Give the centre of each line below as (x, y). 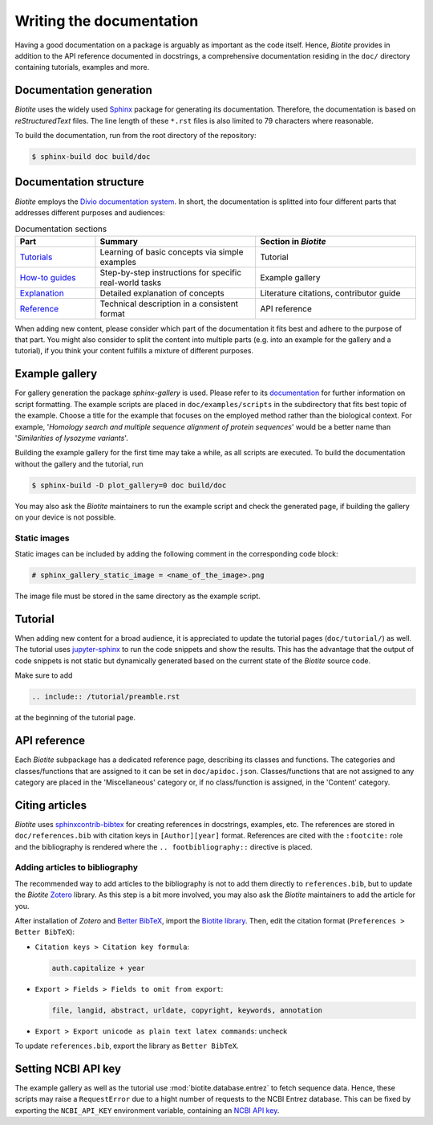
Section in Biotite (293, 241)
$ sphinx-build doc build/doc (91, 157)
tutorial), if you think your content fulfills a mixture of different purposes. (134, 351)
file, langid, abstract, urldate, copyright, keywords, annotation (187, 1010)
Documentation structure (79, 182)
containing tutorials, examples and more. (82, 67)
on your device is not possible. (65, 517)
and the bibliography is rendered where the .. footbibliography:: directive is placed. (164, 846)
